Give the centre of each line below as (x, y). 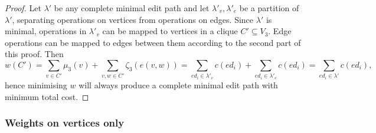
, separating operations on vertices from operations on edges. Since (133, 19)
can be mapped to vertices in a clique (170, 31)
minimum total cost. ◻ (47, 96)
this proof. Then (34, 54)
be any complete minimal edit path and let (132, 8)
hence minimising (36, 84)
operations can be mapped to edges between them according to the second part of (153, 42)
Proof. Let (23, 8)
